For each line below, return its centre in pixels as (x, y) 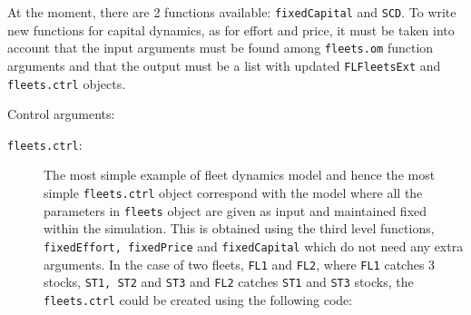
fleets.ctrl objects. (67, 83)
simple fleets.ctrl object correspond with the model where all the (233, 193)
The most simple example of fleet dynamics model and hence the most (240, 175)
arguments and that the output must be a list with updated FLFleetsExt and (224, 65)
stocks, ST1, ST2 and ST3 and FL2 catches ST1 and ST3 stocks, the (229, 282)
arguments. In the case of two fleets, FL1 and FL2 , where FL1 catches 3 (240, 264)
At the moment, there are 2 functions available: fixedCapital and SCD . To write (232, 12)
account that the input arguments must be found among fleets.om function (221, 48)
